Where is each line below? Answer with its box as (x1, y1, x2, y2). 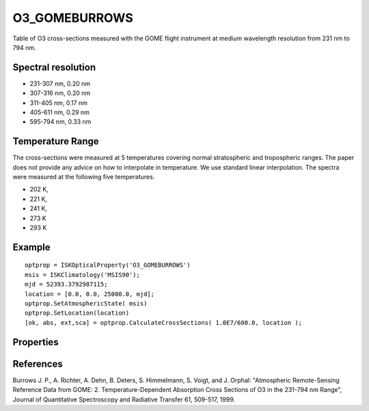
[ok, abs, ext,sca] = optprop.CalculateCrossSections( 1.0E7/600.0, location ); (25, 319, 303, 326)
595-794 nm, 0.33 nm (29, 118, 92, 126)
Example (12, 241, 51, 253)
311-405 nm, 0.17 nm (29, 98, 88, 107)
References (12, 358, 63, 369)
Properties (12, 336, 59, 348)
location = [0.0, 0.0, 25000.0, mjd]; (25, 290, 155, 297)
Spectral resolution (12, 62, 96, 73)
